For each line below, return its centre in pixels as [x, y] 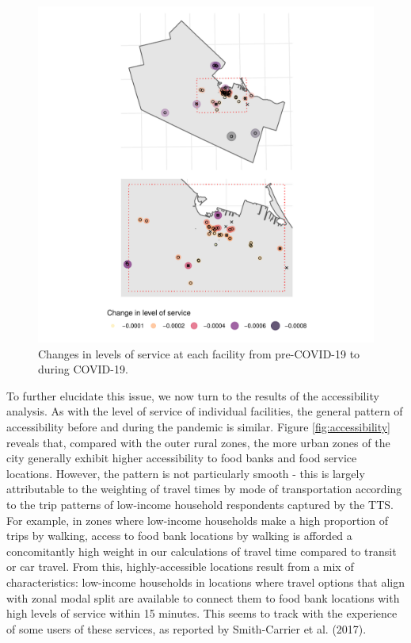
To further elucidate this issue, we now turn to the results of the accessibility [193, 395]
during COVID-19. [83, 369]
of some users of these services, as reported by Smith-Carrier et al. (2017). [186, 628]
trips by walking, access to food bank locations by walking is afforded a [179, 536]
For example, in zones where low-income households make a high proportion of [198, 520]
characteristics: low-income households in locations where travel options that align [206, 582]
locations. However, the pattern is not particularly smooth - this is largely [186, 473]
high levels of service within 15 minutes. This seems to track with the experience [202, 613]
